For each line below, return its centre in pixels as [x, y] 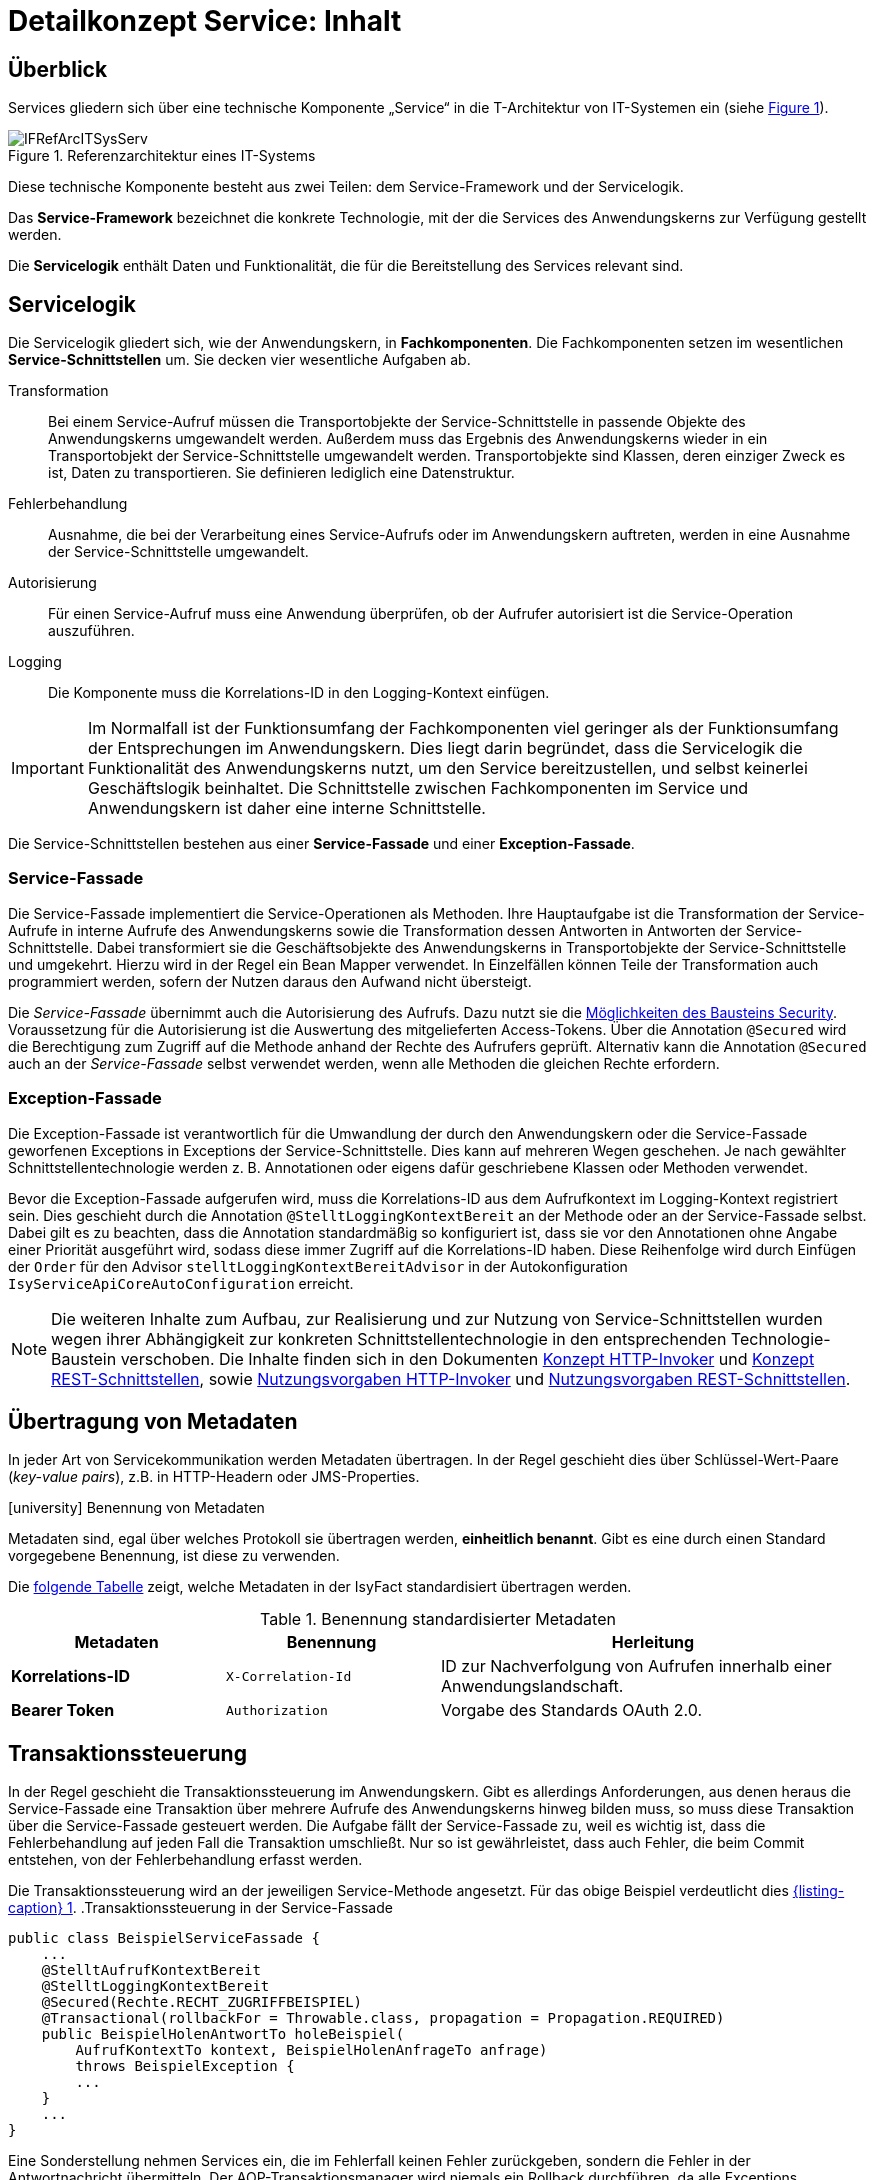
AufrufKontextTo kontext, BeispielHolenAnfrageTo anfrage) [311, 2050]
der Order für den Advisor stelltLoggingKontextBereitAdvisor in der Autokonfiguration [318, 1266]
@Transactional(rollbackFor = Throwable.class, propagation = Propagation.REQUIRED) [383, 2018]
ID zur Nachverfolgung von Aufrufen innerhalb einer [636, 1666]
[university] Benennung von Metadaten [136, 1508]
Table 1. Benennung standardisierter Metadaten [438, 1619]
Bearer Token [63, 1710]
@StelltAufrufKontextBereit [151, 1970]
